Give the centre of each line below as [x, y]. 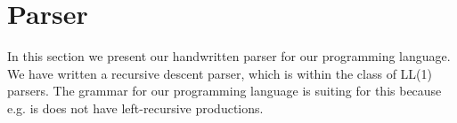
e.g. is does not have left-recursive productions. [135, 108]
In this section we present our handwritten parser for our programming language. [229, 56]
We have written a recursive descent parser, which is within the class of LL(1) [220, 73]
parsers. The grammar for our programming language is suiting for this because [224, 91]
